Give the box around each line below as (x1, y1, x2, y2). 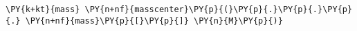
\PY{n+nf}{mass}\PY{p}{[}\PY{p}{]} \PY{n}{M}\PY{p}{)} (25, 15, 283, 26)
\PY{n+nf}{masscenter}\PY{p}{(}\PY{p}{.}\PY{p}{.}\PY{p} (84, 5, 353, 14)
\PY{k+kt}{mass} (6, 5, 80, 14)
